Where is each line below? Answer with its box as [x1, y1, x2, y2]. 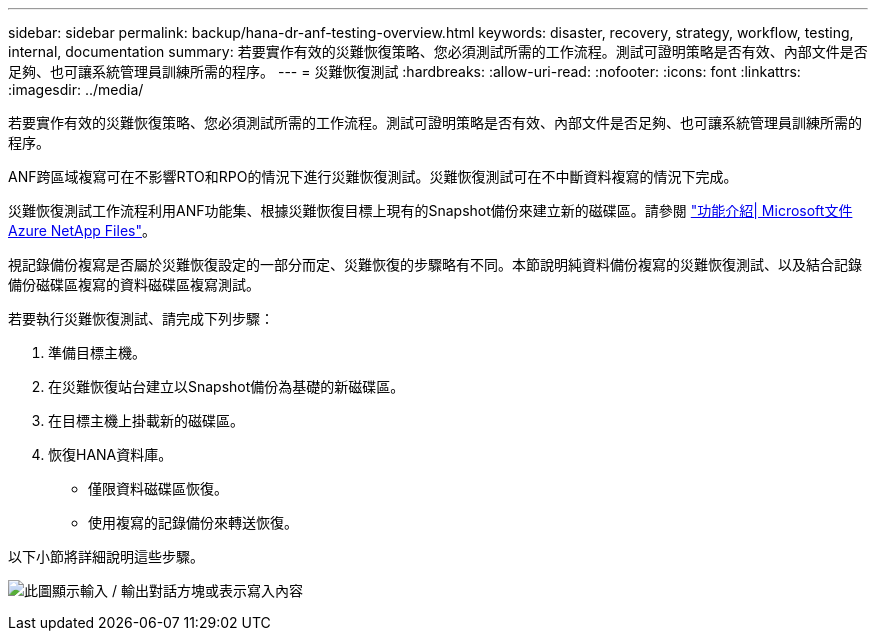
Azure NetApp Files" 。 [8, 222, 156, 239]
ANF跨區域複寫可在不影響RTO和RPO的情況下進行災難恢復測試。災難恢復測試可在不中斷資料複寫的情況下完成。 [8, 168, 738, 185]
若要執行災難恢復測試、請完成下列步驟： [8, 310, 274, 327]
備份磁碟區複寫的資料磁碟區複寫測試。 [8, 276, 260, 293]
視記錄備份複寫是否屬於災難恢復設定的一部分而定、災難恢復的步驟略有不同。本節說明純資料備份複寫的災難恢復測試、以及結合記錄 [8, 256, 862, 273]
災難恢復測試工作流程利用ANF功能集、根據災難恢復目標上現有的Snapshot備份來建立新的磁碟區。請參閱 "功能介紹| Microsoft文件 [8, 202, 853, 219]
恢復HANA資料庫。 [48, 446, 173, 463]
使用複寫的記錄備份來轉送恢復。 [88, 514, 298, 531]
